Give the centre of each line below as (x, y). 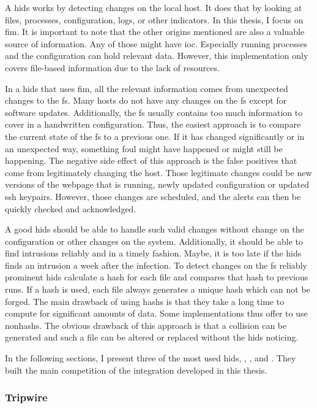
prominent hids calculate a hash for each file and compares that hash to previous (157, 277)
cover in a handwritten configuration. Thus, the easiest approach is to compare (153, 124)
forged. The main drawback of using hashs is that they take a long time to (145, 301)
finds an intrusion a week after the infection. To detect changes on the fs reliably (156, 265)
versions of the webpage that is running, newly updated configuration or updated (157, 184)
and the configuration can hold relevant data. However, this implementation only (157, 56)
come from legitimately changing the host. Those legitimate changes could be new (158, 172)
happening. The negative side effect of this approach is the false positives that (151, 160)
